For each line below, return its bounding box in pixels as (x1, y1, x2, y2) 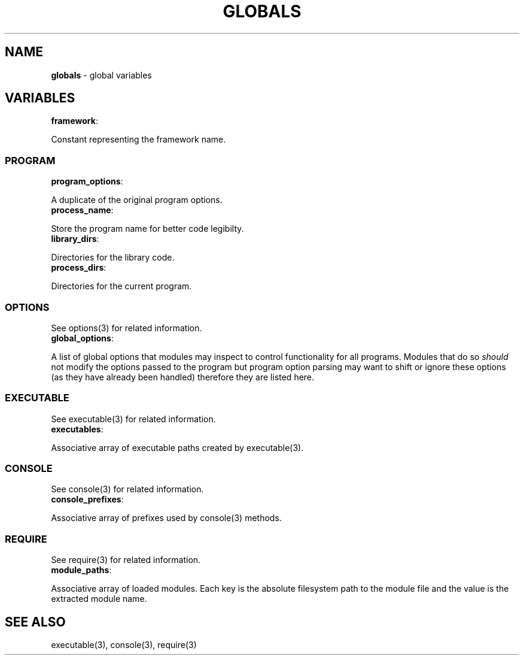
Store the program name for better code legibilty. (51, 223, 244, 234)
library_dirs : (51, 234, 99, 244)
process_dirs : (51, 262, 106, 273)
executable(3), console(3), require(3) (51, 640, 197, 650)
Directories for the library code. (51, 252, 175, 263)
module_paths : (51, 565, 112, 576)
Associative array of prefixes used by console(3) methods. (51, 513, 282, 523)
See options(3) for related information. (51, 322, 202, 333)
